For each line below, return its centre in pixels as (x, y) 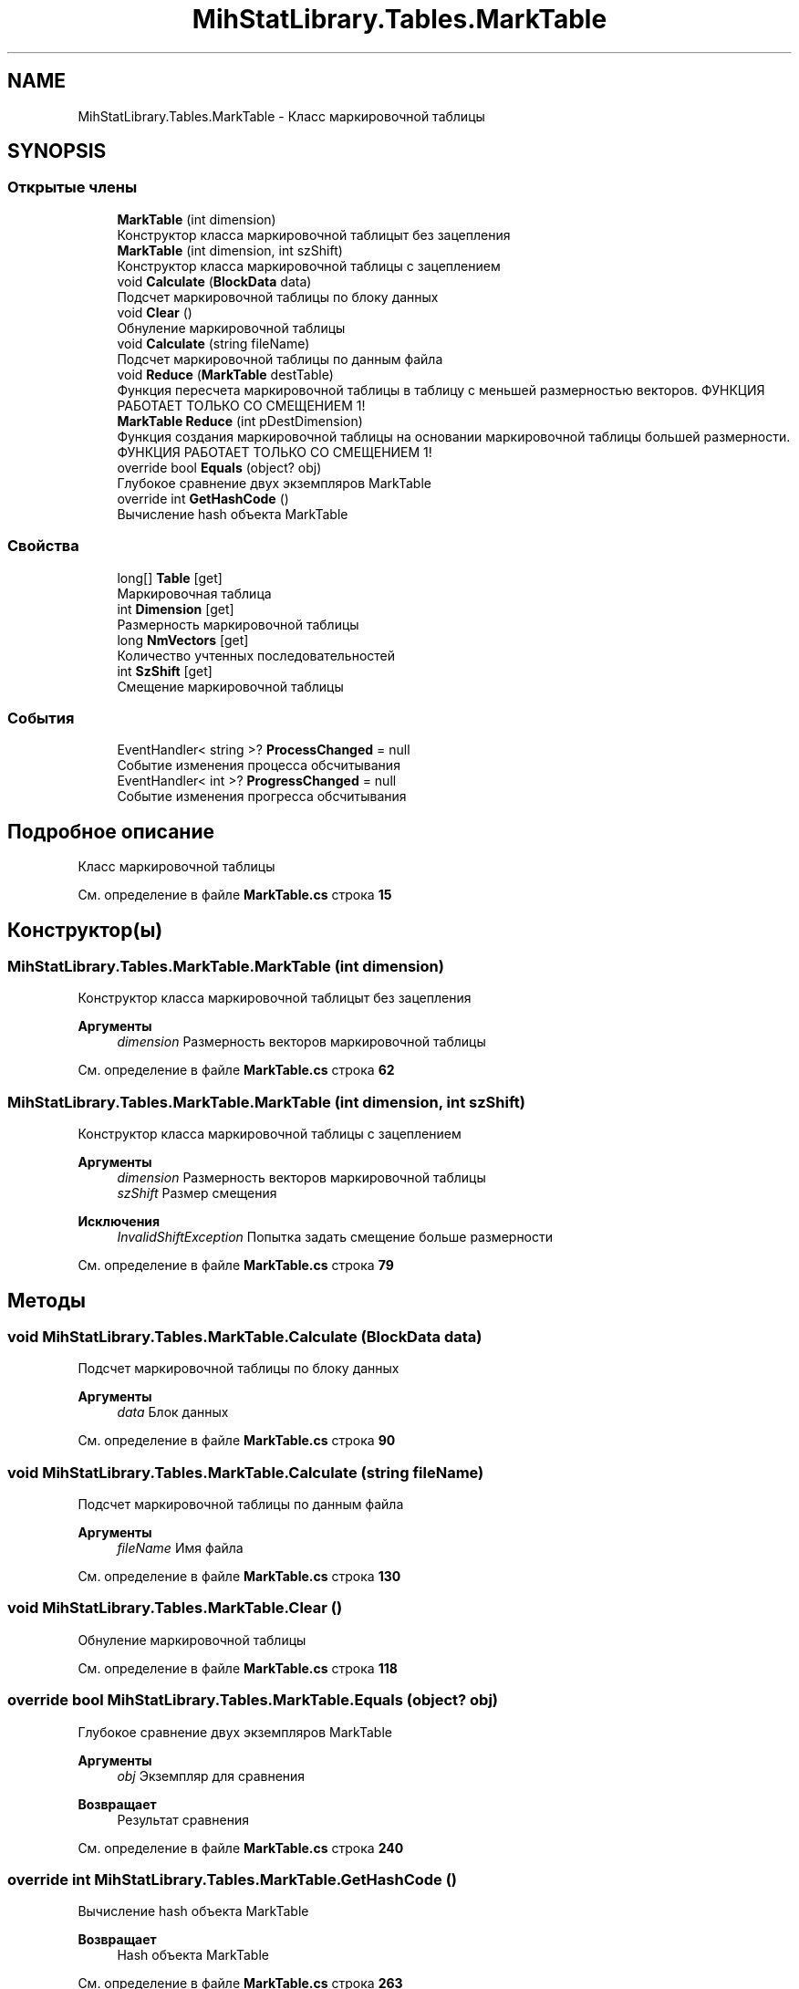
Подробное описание (111, 831)
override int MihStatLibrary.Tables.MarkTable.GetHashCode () (233, 1879)
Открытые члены (73, 187)
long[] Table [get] (170, 578)
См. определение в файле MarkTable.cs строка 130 (239, 1577)
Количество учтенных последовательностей (256, 655)
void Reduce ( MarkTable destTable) (225, 374)
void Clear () (155, 312)
